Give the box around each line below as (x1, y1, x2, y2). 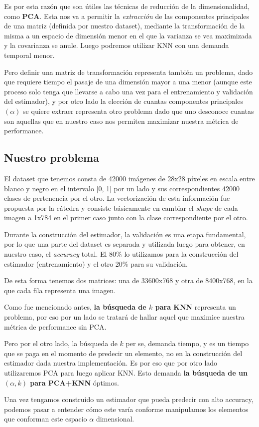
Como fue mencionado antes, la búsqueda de (4, 302, 146, 312)
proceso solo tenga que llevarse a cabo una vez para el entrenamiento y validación (4, 86, 253, 96)
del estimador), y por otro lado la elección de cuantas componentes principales (4, 96, 243, 106)
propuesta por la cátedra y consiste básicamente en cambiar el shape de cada (4, 202, 238, 213)
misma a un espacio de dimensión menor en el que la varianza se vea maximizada (4, 30, 252, 40)
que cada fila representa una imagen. (4, 285, 116, 295)
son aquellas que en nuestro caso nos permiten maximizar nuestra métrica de (4, 115, 239, 126)
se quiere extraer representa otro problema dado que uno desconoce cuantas (23, 105, 254, 116)
